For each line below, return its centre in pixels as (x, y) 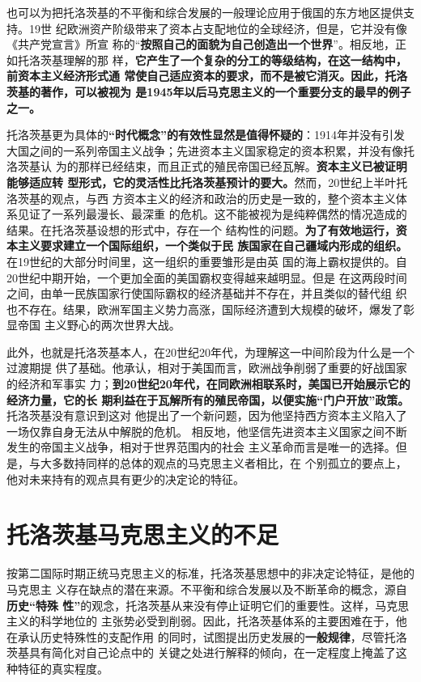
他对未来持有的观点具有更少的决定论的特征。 (125, 479)
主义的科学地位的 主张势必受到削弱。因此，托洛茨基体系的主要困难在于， (201, 621)
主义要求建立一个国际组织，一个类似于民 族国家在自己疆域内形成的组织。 (213, 246)
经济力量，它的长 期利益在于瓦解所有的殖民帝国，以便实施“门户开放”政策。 (208, 399)
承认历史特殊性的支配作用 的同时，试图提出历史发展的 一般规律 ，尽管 (201, 636)
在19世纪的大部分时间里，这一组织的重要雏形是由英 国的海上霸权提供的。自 (207, 261)
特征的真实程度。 (63, 668)
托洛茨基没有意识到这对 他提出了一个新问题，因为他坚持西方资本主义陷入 (201, 415)
